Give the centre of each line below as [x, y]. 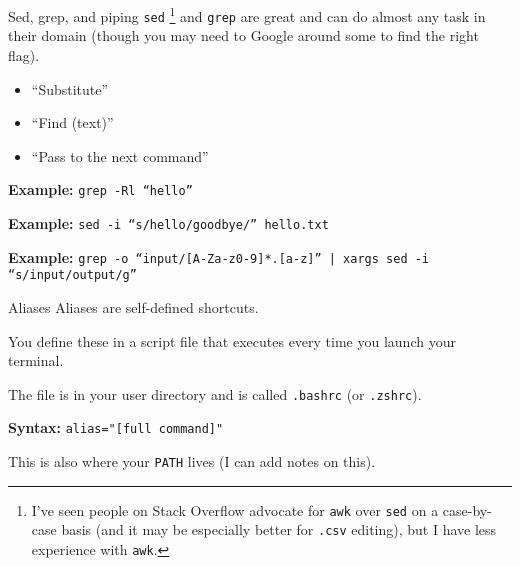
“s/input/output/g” [72, 275]
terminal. [36, 360]
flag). [24, 54]
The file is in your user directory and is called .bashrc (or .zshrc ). [215, 393]
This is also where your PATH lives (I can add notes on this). [192, 461]
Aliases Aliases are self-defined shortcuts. [133, 306]
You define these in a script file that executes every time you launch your [232, 340]
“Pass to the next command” [120, 155]
